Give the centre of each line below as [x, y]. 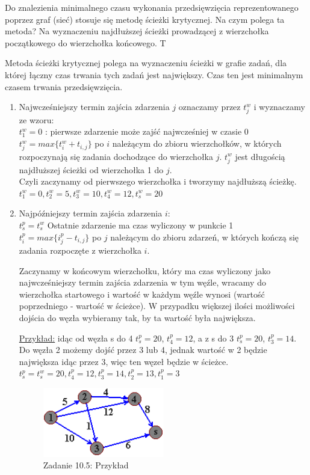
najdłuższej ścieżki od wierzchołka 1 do [91, 169]
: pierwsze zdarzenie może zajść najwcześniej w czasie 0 [147, 131]
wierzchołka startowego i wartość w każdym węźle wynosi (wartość [142, 294]
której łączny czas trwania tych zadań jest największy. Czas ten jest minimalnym [154, 74]
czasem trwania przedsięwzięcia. [64, 86]
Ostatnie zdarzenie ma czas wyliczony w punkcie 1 [140, 225]
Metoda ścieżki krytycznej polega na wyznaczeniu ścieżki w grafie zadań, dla [146, 63]
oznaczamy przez [209, 107]
